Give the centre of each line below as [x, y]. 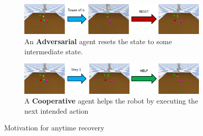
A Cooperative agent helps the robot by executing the [111, 101]
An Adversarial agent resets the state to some [98, 41]
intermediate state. [54, 51]
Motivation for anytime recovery [54, 128]
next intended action [57, 110]
